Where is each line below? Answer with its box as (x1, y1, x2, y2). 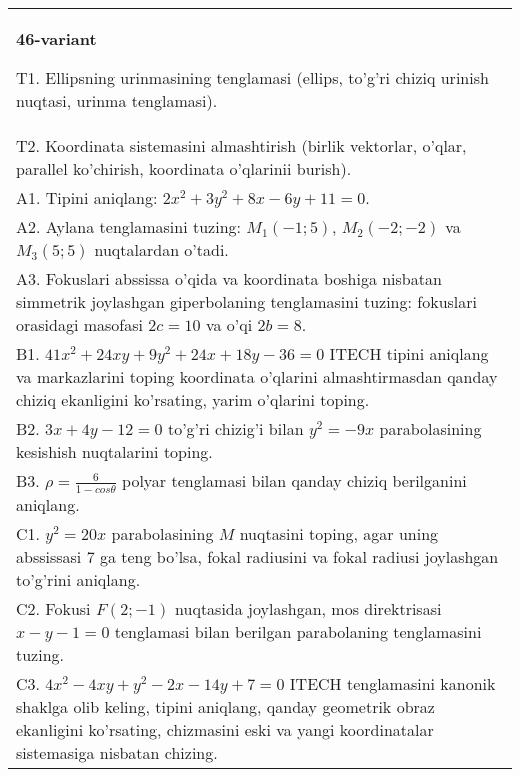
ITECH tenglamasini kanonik (289, 671, 496, 695)
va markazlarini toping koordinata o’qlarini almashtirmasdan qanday (16, 365, 498, 388)
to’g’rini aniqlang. (16, 567, 141, 591)
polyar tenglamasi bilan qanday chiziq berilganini (122, 469, 467, 492)
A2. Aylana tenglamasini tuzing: (16, 215, 242, 238)
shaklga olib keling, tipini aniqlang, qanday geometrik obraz (16, 694, 435, 718)
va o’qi (205, 313, 253, 336)
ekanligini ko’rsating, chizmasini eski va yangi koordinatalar (16, 717, 434, 741)
